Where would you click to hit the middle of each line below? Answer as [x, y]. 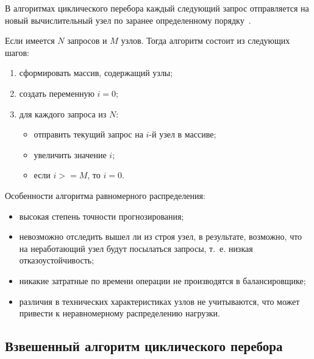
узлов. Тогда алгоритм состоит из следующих [205, 40]
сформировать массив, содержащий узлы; [96, 73]
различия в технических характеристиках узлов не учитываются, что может [159, 301]
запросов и [87, 40]
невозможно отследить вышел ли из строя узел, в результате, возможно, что [161, 236]
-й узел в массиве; [183, 134]
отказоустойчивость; [57, 260]
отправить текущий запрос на [88, 134]
